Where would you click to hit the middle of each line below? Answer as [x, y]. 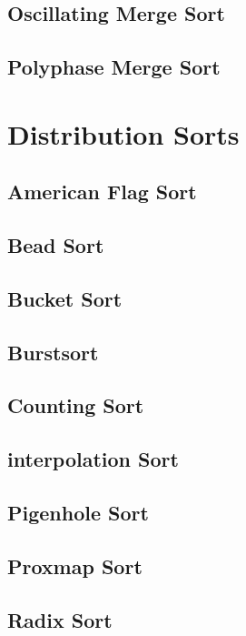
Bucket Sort [65, 298]
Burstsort [53, 352]
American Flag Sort [102, 192]
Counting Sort [76, 405]
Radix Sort [60, 619]
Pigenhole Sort [78, 513]
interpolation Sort [93, 459]
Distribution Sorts [123, 133]
